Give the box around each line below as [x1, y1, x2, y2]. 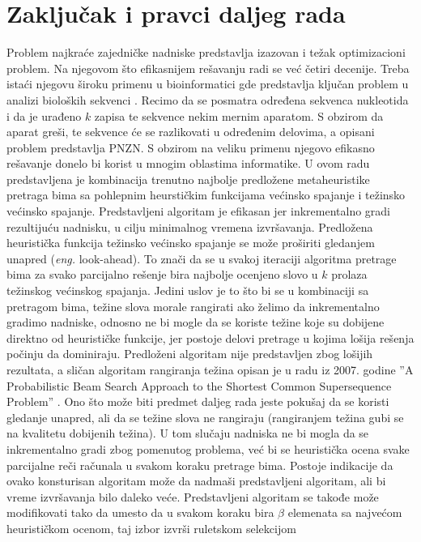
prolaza [331, 266, 368, 283]
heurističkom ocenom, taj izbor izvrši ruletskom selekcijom [6, 519, 296, 536]
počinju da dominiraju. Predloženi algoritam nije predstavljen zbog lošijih [6, 345, 373, 362]
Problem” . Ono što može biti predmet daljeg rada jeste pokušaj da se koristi [6, 393, 389, 410]
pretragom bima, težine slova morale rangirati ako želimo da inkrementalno [6, 297, 380, 314]
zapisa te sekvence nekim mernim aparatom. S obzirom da [94, 107, 384, 124]
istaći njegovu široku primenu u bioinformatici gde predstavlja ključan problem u [6, 75, 409, 92]
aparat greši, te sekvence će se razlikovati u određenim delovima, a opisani [6, 123, 375, 140]
